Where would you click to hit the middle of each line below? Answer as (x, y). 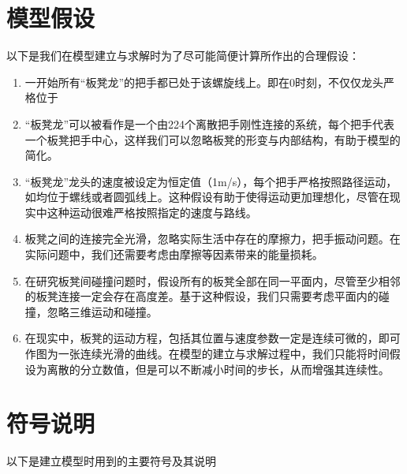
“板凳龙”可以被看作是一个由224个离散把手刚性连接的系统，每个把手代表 (210, 123)
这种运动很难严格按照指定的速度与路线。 (152, 212)
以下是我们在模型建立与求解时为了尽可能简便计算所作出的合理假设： (183, 56)
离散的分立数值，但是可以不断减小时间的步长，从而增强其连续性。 (218, 369)
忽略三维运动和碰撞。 (102, 311)
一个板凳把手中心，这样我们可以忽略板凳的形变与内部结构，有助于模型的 (213, 139)
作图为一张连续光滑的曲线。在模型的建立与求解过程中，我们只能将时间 (207, 354)
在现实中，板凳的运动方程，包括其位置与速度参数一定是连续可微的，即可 (213, 338)
